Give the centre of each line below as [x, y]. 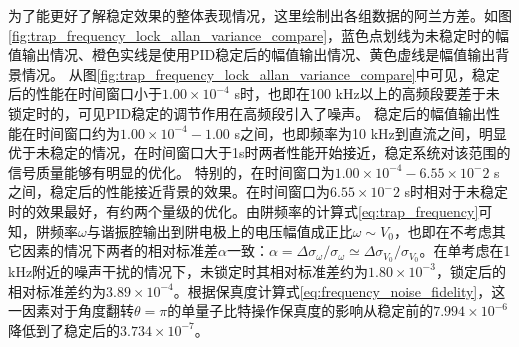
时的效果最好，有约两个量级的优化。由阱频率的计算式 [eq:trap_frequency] [243, 210]
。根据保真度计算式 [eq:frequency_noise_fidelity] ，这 [339, 290]
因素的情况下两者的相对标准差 [119, 250]
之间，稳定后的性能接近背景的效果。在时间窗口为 [169, 191]
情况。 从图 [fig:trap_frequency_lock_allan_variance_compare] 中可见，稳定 [260, 73]
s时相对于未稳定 [456, 191]
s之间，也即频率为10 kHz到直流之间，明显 [370, 132]
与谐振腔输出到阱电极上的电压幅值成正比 [219, 230]
